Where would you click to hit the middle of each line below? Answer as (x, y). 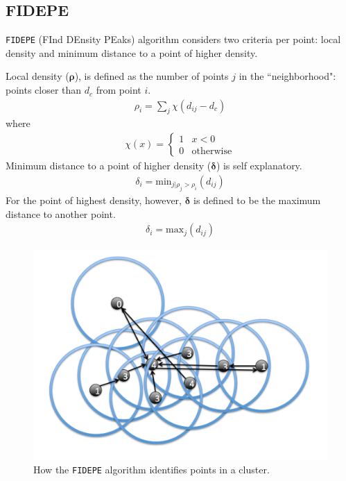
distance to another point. (61, 213)
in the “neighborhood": (287, 76)
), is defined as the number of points (152, 76)
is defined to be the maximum (257, 200)
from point (119, 90)
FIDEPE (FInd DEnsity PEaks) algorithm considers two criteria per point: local (173, 39)
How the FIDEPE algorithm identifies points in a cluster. (152, 470)
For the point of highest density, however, (94, 200)
